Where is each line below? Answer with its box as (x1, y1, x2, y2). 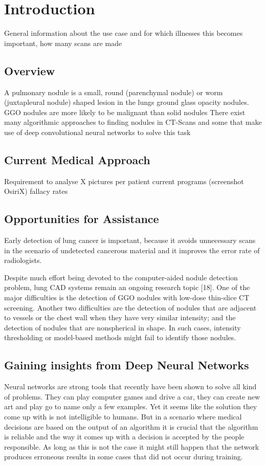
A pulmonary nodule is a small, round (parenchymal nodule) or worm (4, 86, 223, 97)
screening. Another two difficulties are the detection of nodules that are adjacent (4, 302, 257, 313)
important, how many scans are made (4, 37, 122, 48)
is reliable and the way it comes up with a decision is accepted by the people (4, 431, 245, 442)
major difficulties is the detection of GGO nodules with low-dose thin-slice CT (4, 292, 250, 303)
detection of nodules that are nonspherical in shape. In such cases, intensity (4, 322, 241, 333)
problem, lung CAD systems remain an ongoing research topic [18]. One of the (4, 282, 250, 293)
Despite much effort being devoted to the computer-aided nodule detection (4, 272, 238, 282)
